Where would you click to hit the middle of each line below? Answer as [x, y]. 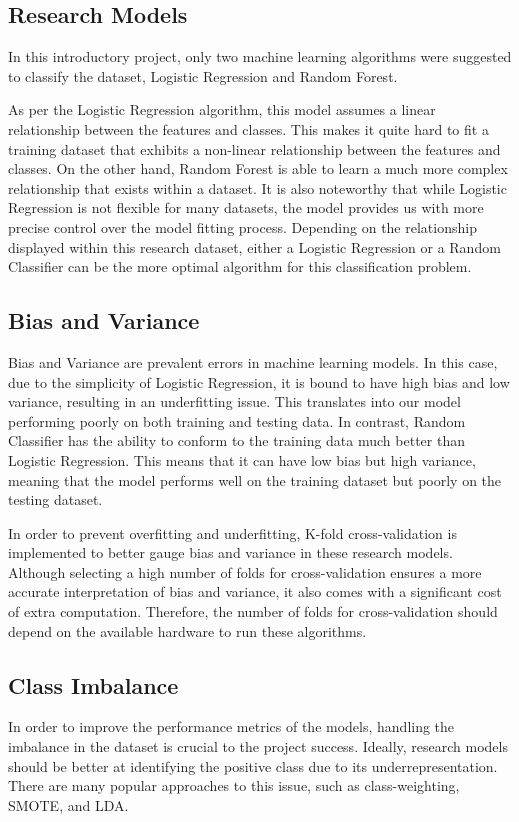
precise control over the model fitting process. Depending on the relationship [242, 226]
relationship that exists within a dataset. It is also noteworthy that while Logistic [257, 187]
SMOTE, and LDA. [68, 804]
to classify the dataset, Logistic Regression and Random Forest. [203, 75]
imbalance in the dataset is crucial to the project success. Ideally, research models [258, 746]
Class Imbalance [93, 684]
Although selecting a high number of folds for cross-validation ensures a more [245, 571]
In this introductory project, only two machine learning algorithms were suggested [260, 56]
